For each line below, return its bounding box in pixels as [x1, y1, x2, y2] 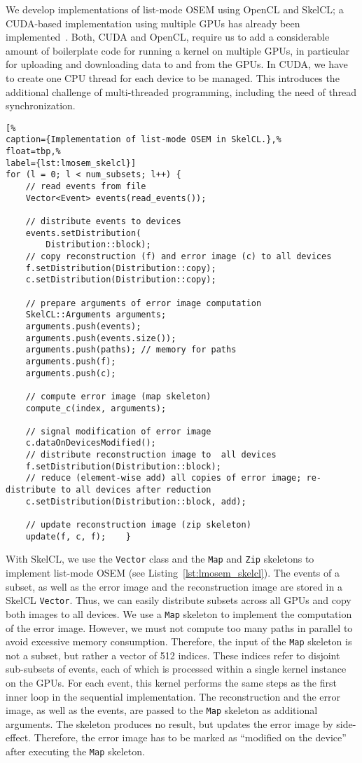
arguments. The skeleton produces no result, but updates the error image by [6, 716, 333, 731]
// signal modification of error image [25, 426, 211, 437]
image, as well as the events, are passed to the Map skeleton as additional [6, 703, 318, 717]
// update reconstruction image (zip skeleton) [25, 520, 251, 530]
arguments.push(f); [25, 356, 116, 366]
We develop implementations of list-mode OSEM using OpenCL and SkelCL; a [6, 2, 344, 16]
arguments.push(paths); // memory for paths [25, 345, 237, 355]
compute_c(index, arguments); [25, 403, 167, 413]
